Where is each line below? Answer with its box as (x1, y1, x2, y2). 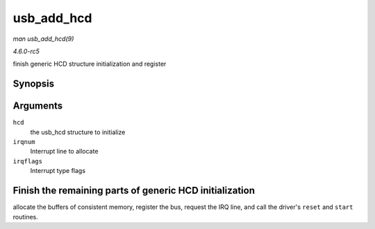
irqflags (12, 157, 43, 165)
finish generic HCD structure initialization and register (12, 59, 167, 68)
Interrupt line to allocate (30, 147, 99, 156)
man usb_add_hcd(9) (12, 35, 74, 43)
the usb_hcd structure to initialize (30, 128, 126, 136)
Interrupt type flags (30, 167, 86, 175)
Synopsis (12, 78, 55, 90)
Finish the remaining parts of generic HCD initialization (12, 185, 255, 196)
